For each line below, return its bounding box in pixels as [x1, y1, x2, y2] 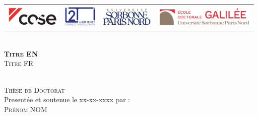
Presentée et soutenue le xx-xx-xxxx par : [4, 94, 130, 105]
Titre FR [4, 58, 34, 68]
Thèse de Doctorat [4, 84, 65, 95]
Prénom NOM [4, 104, 48, 114]
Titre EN [4, 48, 38, 58]
